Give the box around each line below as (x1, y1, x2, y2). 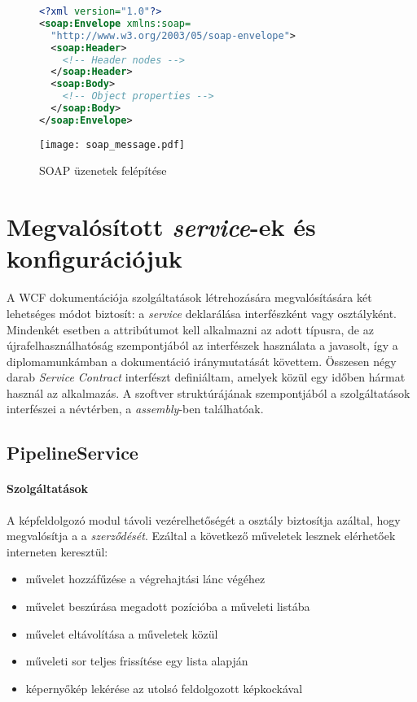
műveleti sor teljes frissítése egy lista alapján (25, 652, 248, 669)
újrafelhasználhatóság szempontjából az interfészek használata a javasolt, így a (7, 337, 398, 354)
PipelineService (7, 440, 138, 465)
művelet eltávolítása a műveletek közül (25, 625, 218, 642)
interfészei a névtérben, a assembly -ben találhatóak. (7, 400, 264, 417)
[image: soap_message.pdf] (39, 138, 185, 150)
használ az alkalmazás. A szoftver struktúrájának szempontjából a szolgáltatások (7, 384, 410, 401)
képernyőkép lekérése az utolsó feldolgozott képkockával (25, 679, 303, 696)
